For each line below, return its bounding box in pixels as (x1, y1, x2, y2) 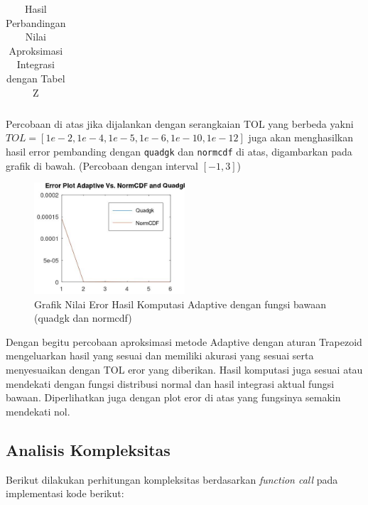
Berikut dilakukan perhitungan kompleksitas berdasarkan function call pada (6, 472, 338, 487)
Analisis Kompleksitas (6, 438, 171, 460)
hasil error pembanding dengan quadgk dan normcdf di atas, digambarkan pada (6, 143, 352, 158)
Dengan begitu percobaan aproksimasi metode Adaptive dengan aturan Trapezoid (6, 334, 362, 349)
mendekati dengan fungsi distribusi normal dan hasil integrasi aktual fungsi (6, 376, 335, 391)
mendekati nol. (6, 403, 70, 418)
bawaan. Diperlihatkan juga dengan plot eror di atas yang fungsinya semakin (6, 390, 341, 405)
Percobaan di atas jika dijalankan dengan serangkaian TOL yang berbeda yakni (6, 116, 354, 131)
